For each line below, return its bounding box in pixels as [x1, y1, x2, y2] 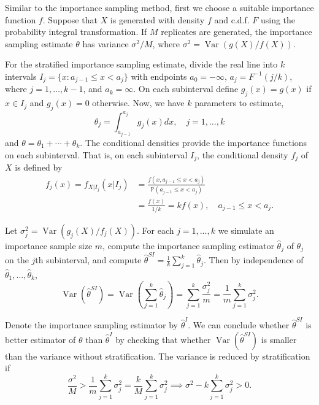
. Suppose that [42, 13, 98, 26]
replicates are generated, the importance [161, 25, 312, 38]
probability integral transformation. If [5, 25, 147, 38]
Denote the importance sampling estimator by [5, 318, 178, 331]
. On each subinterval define [133, 82, 239, 95]
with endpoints [131, 69, 187, 82]
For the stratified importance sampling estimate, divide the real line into [5, 58, 278, 71]
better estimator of [5, 333, 76, 345]
